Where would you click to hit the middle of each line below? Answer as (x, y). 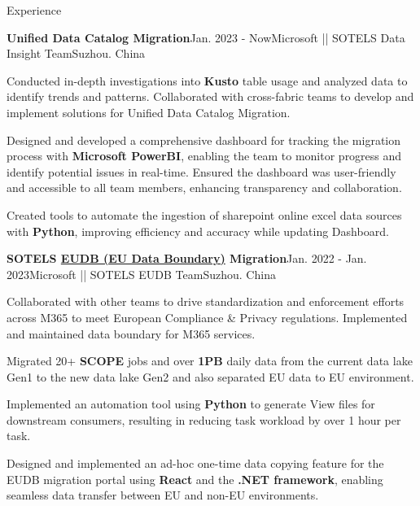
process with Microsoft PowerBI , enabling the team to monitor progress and (204, 156)
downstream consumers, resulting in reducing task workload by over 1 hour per (204, 419)
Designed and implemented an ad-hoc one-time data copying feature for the (195, 463)
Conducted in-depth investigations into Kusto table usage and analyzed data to (207, 80)
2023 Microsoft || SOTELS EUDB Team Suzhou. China (141, 274)
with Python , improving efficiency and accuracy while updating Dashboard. (198, 231)
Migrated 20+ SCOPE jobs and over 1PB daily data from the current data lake (210, 361)
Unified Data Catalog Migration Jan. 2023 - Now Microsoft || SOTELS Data (206, 37)
